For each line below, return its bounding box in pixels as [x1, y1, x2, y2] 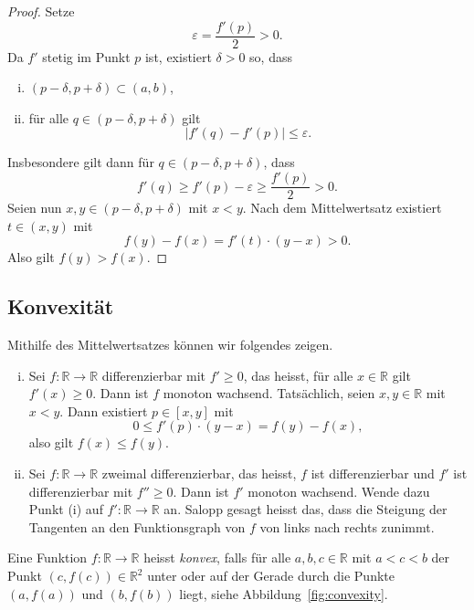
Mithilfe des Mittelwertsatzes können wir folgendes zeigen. [7, 335, 333, 354]
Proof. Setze [7, 2, 75, 20]
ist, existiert [144, 47, 212, 66]
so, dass [249, 47, 292, 66]
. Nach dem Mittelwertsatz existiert [242, 198, 442, 217]
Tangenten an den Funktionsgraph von [28, 517, 246, 536]
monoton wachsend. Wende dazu [248, 481, 430, 500]
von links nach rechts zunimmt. [259, 517, 435, 536]
